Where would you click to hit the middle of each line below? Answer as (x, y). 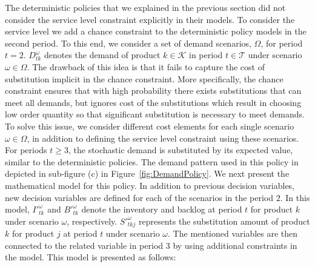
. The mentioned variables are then (233, 233)
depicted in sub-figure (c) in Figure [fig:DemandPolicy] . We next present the (147, 173)
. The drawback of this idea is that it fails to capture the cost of (146, 66)
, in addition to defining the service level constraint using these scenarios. (163, 138)
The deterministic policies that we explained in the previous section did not (145, 7)
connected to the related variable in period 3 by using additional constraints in (151, 245)
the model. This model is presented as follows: (91, 257)
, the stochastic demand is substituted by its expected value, (181, 150)
